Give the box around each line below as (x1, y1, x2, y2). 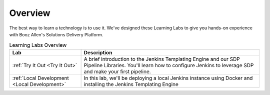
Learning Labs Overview (9, 41, 67, 48)
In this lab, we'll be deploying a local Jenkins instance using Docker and (83, 75, 253, 82)
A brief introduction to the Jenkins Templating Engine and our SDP (83, 55, 240, 62)
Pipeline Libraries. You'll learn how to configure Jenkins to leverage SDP (83, 62, 254, 69)
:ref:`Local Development (12, 75, 69, 82)
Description (83, 49, 112, 56)
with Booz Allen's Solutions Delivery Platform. (9, 31, 103, 37)
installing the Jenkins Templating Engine (83, 81, 178, 88)
